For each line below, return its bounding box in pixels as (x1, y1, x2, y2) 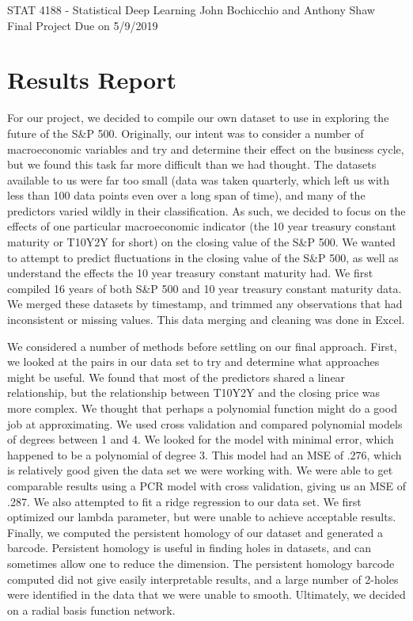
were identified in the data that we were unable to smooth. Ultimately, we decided (7, 586, 406, 603)
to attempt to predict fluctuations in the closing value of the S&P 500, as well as (7, 249, 399, 265)
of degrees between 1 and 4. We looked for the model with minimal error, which (7, 431, 394, 448)
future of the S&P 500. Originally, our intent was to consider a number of (7, 124, 364, 141)
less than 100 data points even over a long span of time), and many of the (7, 187, 366, 204)
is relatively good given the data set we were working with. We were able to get (7, 462, 393, 478)
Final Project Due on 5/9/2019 (7, 17, 158, 33)
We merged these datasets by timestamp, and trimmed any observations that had (7, 295, 403, 312)
